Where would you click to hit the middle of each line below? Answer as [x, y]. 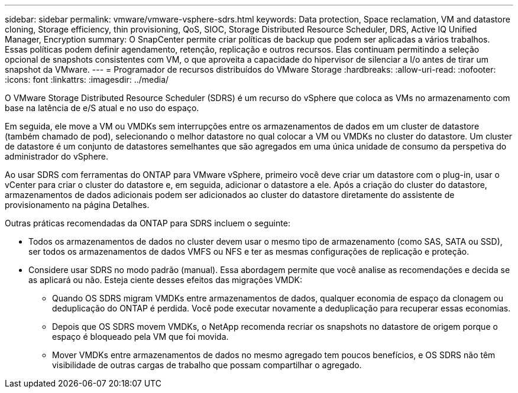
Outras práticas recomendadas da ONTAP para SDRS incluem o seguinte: [148, 223]
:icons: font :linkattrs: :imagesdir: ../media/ [87, 79]
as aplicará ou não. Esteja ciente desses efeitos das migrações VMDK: [166, 280]
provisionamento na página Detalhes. [77, 205]
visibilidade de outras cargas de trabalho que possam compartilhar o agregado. [207, 365]
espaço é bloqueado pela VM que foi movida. [140, 337]
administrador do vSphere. [57, 156]
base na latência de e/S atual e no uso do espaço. [102, 108]
